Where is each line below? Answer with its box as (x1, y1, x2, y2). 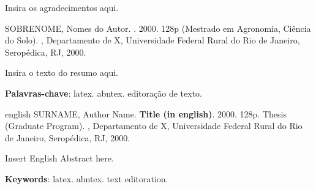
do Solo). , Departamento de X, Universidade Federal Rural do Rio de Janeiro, (5, 34, 300, 46)
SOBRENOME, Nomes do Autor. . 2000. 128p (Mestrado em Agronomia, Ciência (5, 21, 311, 34)
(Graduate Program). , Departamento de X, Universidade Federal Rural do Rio (5, 119, 303, 132)
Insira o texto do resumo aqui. (5, 66, 118, 79)
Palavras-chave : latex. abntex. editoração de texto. (5, 86, 202, 99)
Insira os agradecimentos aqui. (5, 1, 119, 13)
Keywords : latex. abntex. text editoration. (5, 172, 168, 185)
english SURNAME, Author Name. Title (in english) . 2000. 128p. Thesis (5, 107, 287, 120)
